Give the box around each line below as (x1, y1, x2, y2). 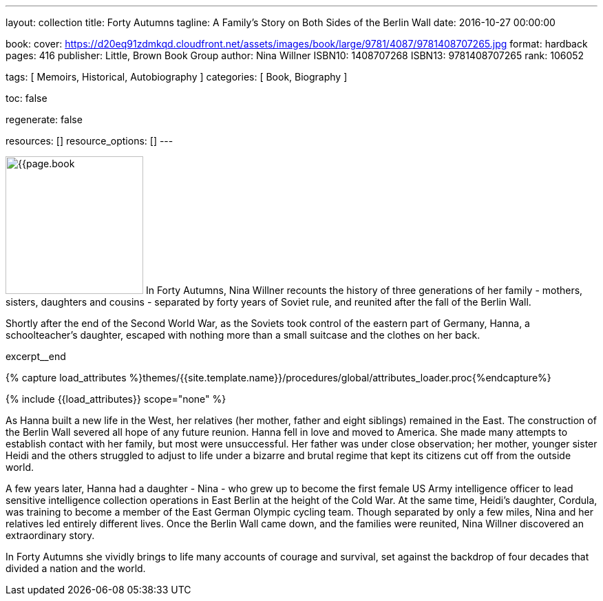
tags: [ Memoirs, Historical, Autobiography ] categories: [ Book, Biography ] (6, 71, 348, 83)
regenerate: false (6, 114, 83, 125)
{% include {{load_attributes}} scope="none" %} (6, 393, 226, 405)
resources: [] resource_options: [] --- (6, 135, 173, 147)
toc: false (6, 92, 47, 104)
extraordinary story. (6, 529, 95, 541)
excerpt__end (6, 350, 66, 362)
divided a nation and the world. (6, 562, 146, 574)
